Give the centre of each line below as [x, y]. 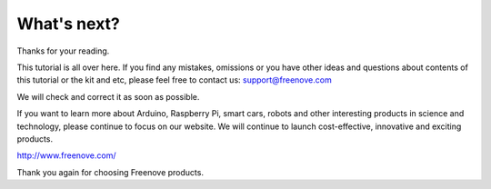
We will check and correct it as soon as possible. [108, 96]
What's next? [68, 24]
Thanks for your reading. [63, 51]
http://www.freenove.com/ [66, 155]
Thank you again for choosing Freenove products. [110, 172]
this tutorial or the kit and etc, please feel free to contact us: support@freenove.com [174, 80]
